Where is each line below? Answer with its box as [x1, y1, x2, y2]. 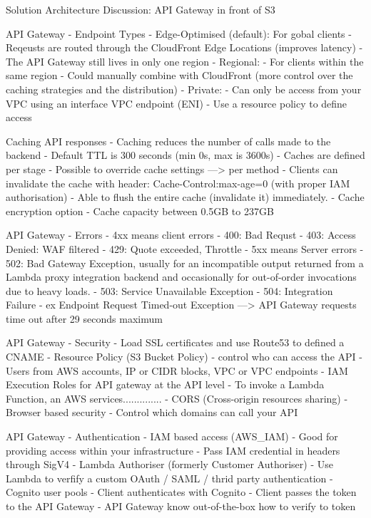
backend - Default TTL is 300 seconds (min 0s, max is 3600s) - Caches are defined [6, 147, 365, 162]
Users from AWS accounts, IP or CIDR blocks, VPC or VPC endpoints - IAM [6, 363, 348, 378]
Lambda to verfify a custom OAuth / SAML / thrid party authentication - [6, 470, 333, 485]
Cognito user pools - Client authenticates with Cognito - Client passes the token [6, 485, 357, 499]
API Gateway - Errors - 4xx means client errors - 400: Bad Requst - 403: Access [6, 227, 356, 242]
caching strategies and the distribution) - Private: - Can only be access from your [6, 81, 362, 96]
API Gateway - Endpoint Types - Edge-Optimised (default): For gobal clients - [6, 26, 352, 41]
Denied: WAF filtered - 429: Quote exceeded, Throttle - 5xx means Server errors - [6, 241, 364, 256]
